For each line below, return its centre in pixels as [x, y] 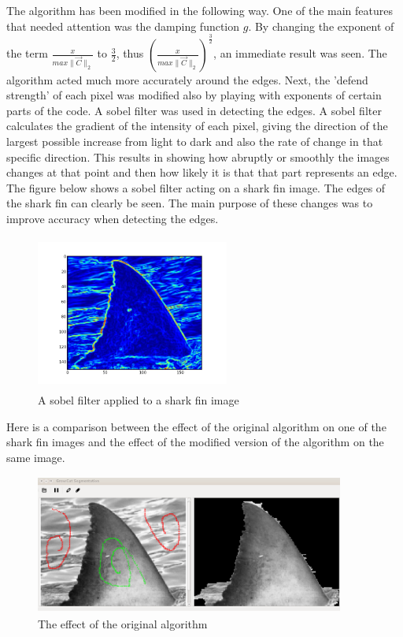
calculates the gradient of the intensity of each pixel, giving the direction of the [197, 126]
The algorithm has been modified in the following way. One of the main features [200, 10]
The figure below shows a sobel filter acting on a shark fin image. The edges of [196, 187]
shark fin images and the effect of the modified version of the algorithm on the [195, 442]
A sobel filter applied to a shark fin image [139, 400]
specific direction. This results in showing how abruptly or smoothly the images [198, 156]
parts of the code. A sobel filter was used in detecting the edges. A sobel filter [194, 110]
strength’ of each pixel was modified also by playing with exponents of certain [194, 95]
